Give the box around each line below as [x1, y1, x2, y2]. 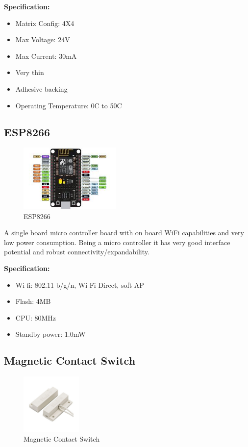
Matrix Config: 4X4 [15, 18, 74, 28]
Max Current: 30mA [15, 50, 77, 61]
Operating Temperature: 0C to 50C [15, 100, 122, 110]
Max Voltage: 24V [15, 34, 70, 45]
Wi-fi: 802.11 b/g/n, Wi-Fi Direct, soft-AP [15, 279, 144, 290]
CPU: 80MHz [15, 312, 56, 323]
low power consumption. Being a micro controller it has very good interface [4, 237, 230, 247]
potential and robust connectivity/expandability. [4, 247, 149, 257]
